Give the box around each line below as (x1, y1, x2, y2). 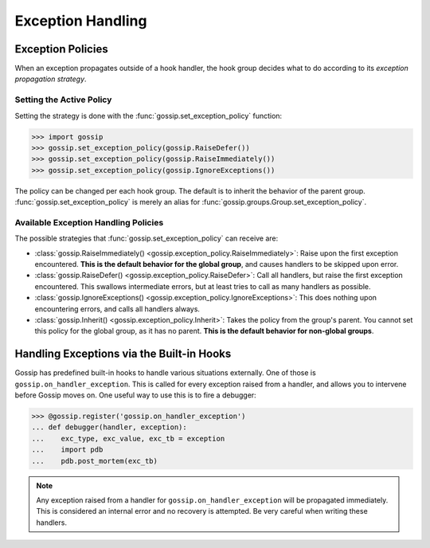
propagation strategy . (14, 74, 87, 84)
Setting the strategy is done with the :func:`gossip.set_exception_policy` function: (14, 111, 283, 120)
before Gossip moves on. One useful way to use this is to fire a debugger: (14, 390, 256, 400)
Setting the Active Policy (14, 94, 112, 105)
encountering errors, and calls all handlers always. (34, 303, 201, 314)
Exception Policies (14, 42, 108, 56)
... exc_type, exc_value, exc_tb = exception (31, 434, 225, 443)
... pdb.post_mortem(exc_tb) (31, 456, 158, 465)
